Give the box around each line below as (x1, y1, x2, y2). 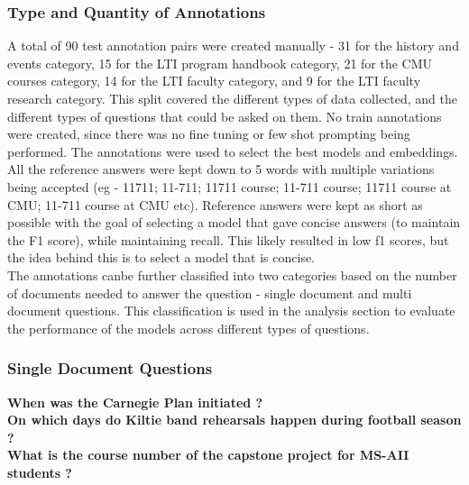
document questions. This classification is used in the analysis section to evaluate (7, 301, 455, 320)
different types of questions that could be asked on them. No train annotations (7, 106, 442, 125)
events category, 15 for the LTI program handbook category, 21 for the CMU (7, 53, 433, 72)
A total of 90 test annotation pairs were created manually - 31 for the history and (7, 36, 459, 55)
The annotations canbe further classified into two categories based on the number (7, 265, 457, 284)
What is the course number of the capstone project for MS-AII (7, 445, 409, 464)
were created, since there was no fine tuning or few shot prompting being (7, 124, 410, 143)
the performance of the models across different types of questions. (7, 318, 370, 337)
